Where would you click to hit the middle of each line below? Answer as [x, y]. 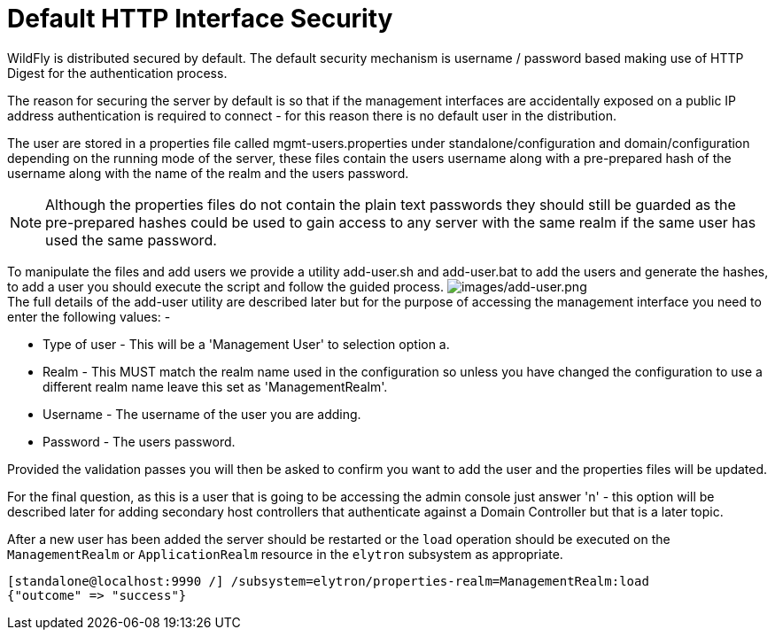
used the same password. [131, 240]
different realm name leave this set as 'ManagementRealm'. [215, 386]
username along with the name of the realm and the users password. [208, 173]
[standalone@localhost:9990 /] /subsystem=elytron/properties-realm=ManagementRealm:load [328, 581]
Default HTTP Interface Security [200, 19]
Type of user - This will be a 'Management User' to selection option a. [246, 344]
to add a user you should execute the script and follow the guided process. [225, 286]
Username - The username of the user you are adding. [202, 414]
